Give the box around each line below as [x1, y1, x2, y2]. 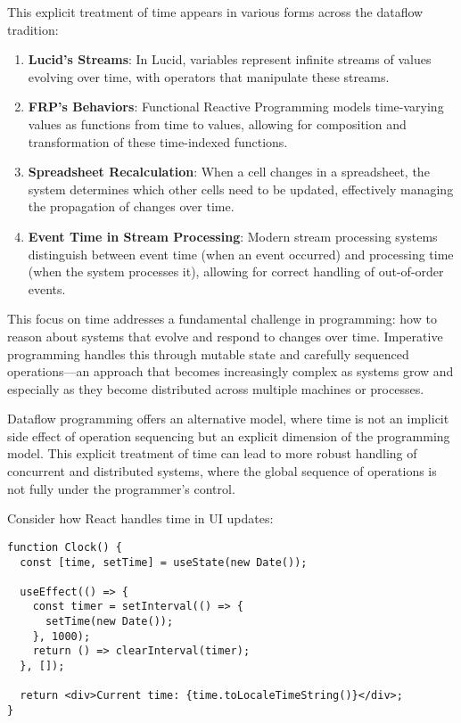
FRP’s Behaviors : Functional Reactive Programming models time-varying [28, 97, 444, 116]
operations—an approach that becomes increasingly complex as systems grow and [7, 362, 454, 381]
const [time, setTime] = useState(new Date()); [20, 555, 308, 569]
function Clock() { [7, 540, 122, 554]
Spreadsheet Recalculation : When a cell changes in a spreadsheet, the [28, 162, 430, 181]
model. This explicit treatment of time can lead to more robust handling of [7, 444, 417, 463]
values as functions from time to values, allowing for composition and [28, 114, 407, 133]
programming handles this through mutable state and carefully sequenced [7, 344, 409, 363]
